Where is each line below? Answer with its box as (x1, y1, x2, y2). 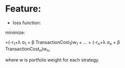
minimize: (5, 29, 25, 35)
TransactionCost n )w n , (5, 46, 50, 53)
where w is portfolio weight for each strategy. (5, 56, 100, 63)
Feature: (5, 3, 41, 15)
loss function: (12, 20, 41, 26)
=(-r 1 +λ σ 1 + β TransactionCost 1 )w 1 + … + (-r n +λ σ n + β (5, 39, 120, 46)
